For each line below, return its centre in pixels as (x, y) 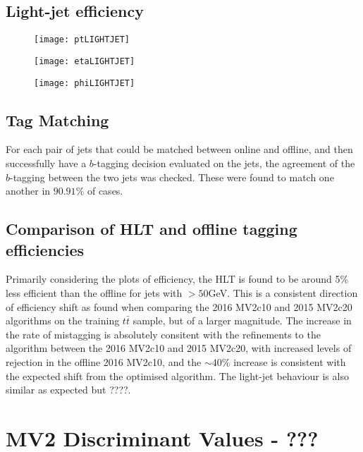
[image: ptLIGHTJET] (82, 40)
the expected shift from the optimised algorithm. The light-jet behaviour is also (177, 375)
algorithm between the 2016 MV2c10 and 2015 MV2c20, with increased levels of (179, 348)
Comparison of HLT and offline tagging (152, 229)
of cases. (105, 191)
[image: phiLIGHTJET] (85, 83)
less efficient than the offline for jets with (94, 292)
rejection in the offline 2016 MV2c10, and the (104, 361)
